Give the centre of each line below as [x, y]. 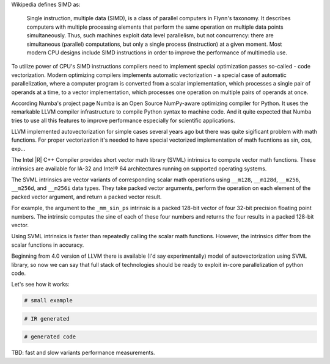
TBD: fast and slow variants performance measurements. [83, 353]
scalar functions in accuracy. [48, 245]
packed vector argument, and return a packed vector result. [86, 197]
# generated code [50, 337]
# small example [49, 300]
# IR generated [47, 318]
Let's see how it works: [40, 285]
